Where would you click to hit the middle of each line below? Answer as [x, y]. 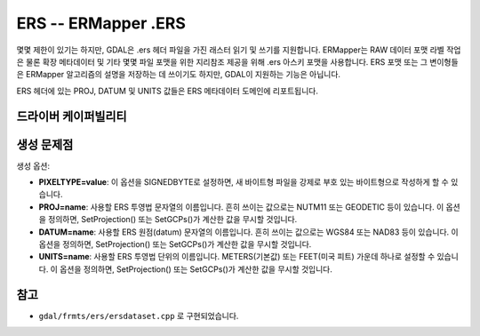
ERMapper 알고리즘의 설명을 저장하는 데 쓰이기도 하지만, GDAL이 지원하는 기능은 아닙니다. [183, 75]
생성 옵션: [33, 165]
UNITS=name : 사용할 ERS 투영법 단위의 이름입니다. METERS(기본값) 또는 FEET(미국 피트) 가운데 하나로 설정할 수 [237, 257]
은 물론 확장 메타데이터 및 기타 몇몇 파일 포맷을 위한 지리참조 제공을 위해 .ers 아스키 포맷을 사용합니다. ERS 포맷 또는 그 [222, 61]
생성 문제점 [45, 144]
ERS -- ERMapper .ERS [101, 23]
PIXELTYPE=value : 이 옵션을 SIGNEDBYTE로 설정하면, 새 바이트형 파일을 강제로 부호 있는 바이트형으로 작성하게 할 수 [244, 182]
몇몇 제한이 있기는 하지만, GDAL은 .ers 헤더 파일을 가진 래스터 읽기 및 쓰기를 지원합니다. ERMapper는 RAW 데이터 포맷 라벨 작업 [239, 50]
